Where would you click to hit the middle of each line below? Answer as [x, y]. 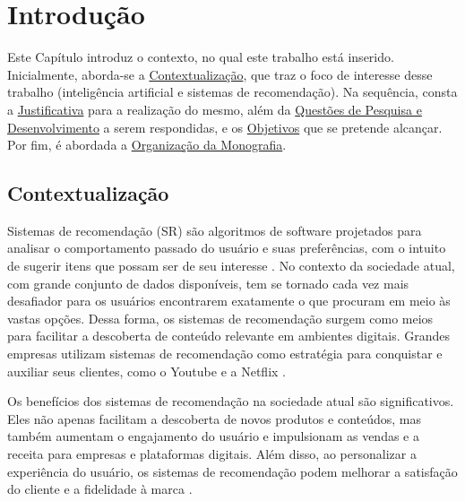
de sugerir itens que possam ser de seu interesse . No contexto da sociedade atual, [231, 266]
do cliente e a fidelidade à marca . [100, 489]
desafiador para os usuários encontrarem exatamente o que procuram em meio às [229, 301]
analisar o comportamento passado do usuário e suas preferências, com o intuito [227, 248]
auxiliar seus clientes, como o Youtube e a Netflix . [146, 371]
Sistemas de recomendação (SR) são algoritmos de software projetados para [215, 230]
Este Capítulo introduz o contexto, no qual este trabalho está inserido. [201, 57]
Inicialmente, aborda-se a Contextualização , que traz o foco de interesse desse [220, 74]
